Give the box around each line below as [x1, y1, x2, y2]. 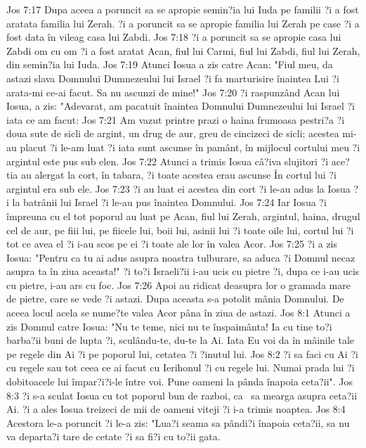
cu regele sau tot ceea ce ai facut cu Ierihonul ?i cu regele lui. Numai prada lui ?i [6, 360, 355, 375]
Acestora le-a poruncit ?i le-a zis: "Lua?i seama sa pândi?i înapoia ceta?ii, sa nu [6, 415, 350, 430]
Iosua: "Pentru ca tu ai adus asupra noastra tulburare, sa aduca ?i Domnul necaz [6, 250, 355, 264]
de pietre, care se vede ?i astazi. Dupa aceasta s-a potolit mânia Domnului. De [6, 291, 344, 306]
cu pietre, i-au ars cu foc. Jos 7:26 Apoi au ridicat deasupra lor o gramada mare [6, 277, 351, 292]
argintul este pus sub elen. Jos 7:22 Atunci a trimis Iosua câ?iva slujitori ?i [6, 153, 329, 168]
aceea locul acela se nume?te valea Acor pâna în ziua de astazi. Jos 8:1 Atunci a [6, 305, 351, 320]
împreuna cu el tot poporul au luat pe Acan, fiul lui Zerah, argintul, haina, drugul [6, 208, 360, 223]
